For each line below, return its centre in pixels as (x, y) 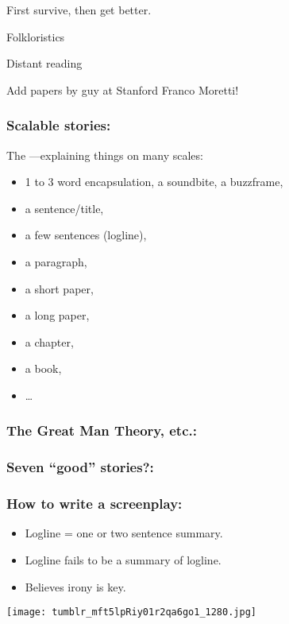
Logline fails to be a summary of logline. (123, 560)
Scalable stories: (59, 125)
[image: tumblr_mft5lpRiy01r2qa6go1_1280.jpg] (131, 612)
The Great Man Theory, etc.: (102, 430)
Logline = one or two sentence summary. (124, 533)
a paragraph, (56, 261)
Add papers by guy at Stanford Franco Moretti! (123, 89)
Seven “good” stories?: (80, 467)
